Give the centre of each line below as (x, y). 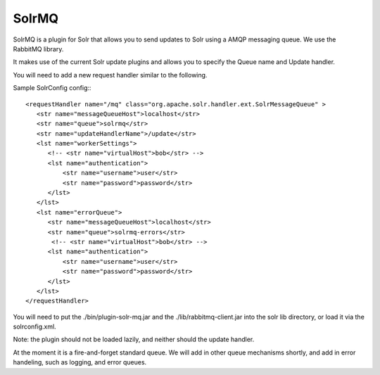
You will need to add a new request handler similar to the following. (110, 75)
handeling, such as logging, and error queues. (80, 362)
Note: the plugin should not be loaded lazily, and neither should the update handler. (134, 339)
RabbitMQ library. (38, 49)
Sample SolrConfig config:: (52, 88)
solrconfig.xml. (34, 326)
